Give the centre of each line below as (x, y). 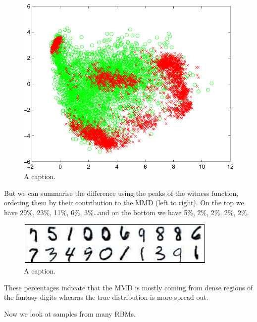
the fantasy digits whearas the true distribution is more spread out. (106, 297)
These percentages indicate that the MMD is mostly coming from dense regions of (128, 287)
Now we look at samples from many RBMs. (70, 313)
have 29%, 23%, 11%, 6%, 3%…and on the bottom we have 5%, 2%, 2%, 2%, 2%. (127, 212)
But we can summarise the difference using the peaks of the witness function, (121, 193)
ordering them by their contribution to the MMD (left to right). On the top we (124, 203)
